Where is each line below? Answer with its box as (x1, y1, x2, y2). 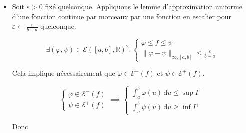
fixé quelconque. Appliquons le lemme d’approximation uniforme (45, 1, 242, 11)
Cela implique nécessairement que (12, 68, 115, 78)
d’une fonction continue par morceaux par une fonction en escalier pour (12, 11, 231, 21)
